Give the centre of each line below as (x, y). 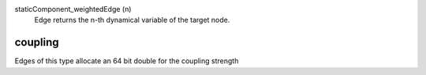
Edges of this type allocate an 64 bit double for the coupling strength (127, 61)
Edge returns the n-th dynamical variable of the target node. (132, 20)
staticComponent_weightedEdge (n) (73, 9)
